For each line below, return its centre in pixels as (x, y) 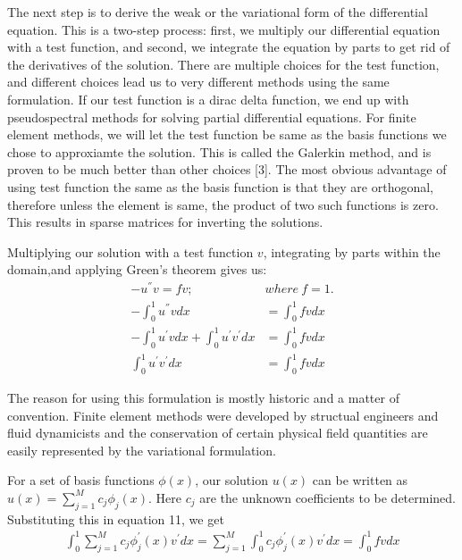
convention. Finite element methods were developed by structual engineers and (223, 415)
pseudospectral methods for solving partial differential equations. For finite (212, 117)
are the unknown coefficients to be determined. (328, 497)
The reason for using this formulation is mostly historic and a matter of (203, 397)
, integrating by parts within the (352, 251)
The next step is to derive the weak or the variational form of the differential (218, 12)
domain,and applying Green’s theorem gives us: (137, 269)
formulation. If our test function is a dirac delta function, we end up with (208, 99)
